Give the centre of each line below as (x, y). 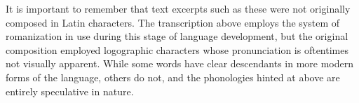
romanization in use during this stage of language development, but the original (177, 36)
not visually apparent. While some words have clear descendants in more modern (180, 63)
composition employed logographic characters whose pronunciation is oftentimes (177, 49)
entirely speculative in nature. (70, 91)
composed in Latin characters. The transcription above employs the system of (172, 22)
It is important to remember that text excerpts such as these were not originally (178, 8)
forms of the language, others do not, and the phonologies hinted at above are (173, 77)
